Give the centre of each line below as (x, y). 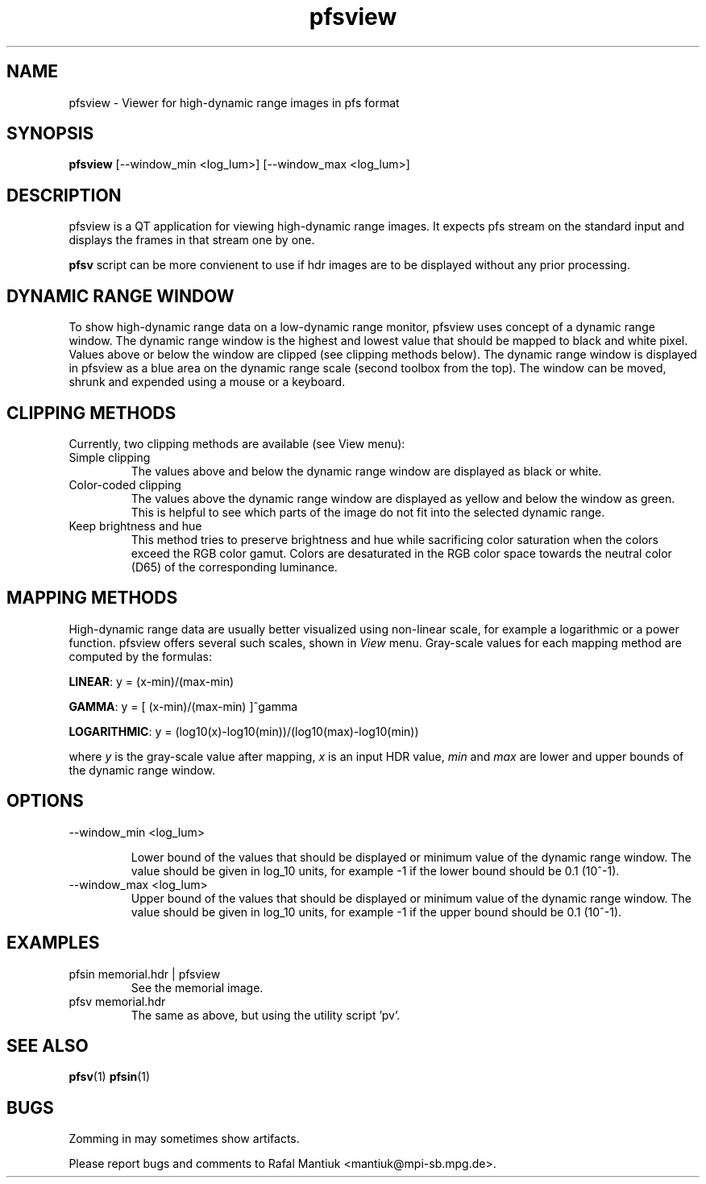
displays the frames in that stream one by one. (192, 240)
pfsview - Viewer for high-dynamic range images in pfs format (234, 102)
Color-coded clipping (125, 484)
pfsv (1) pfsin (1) (110, 1077)
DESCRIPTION (64, 195)
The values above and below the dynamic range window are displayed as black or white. (366, 471)
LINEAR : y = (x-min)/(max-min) (152, 681)
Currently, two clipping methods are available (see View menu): (237, 443)
